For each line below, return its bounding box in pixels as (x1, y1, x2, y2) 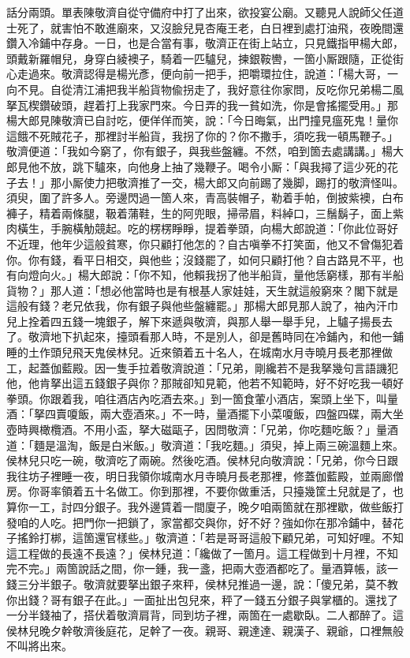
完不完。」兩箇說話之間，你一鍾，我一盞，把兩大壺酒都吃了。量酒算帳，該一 (6, 560, 398, 577)
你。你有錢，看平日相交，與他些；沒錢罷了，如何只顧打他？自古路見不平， (6, 251, 393, 267)
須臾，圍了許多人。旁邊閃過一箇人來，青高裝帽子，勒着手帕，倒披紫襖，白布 (6, 189, 404, 206)
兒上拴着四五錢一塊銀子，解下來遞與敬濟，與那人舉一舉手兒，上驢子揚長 (6, 312, 382, 329)
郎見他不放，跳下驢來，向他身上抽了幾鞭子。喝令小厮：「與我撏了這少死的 (6, 158, 387, 174)
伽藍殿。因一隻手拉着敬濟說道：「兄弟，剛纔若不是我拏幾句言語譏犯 (50, 359, 398, 376)
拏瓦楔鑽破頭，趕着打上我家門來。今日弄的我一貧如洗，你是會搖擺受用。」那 (6, 96, 398, 113)
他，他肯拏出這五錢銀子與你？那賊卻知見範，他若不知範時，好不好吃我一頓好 (6, 375, 404, 391)
